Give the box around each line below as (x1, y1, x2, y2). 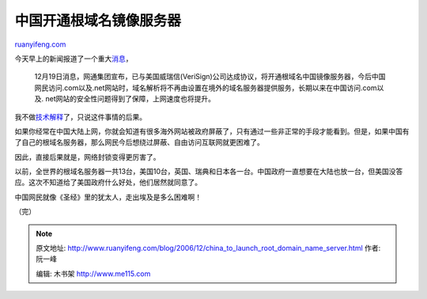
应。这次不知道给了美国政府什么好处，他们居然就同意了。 (14, 178, 202, 187)
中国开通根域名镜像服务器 (14, 12, 182, 29)
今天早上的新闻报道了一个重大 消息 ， (14, 54, 133, 63)
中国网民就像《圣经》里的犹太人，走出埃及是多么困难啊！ (14, 192, 202, 202)
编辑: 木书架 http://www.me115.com (36, 269, 151, 278)
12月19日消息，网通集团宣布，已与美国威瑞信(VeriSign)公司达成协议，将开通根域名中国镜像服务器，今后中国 (34, 72, 386, 81)
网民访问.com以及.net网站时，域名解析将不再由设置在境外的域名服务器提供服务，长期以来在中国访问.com (34, 83, 377, 93)
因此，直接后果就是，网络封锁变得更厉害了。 (14, 152, 161, 161)
